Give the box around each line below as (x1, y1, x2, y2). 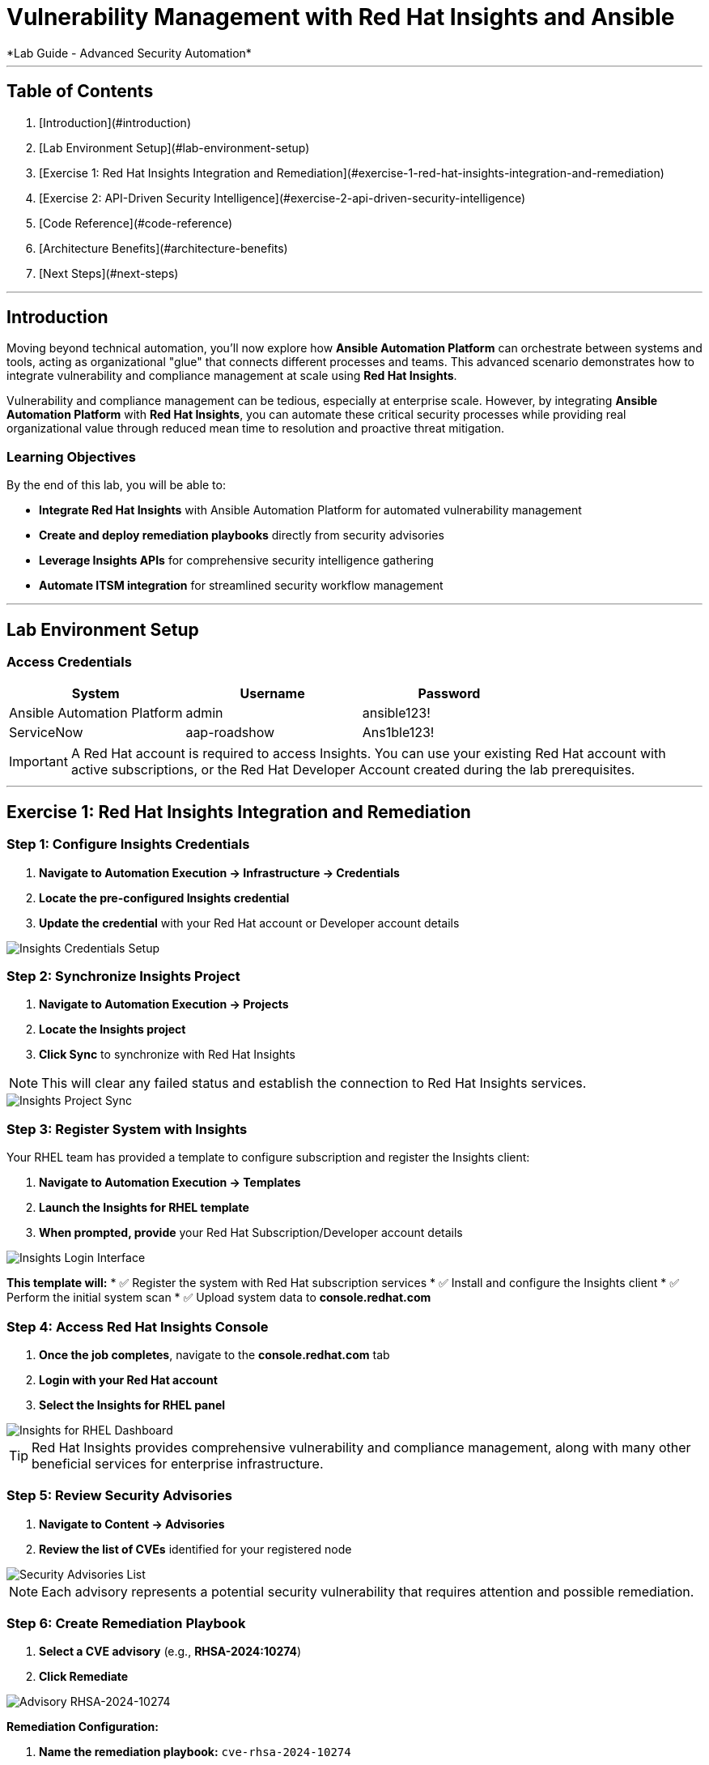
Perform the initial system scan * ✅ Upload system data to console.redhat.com (6, 1290, 431, 1305)
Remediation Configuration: (6, 1720, 159, 1734)
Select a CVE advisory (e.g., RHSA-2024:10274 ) (39, 1644, 302, 1659)
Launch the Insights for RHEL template (39, 1200, 249, 1215)
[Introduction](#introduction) (39, 115, 191, 130)
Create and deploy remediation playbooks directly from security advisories (39, 528, 444, 543)
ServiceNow (9, 724, 83, 741)
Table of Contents (6, 81, 154, 102)
